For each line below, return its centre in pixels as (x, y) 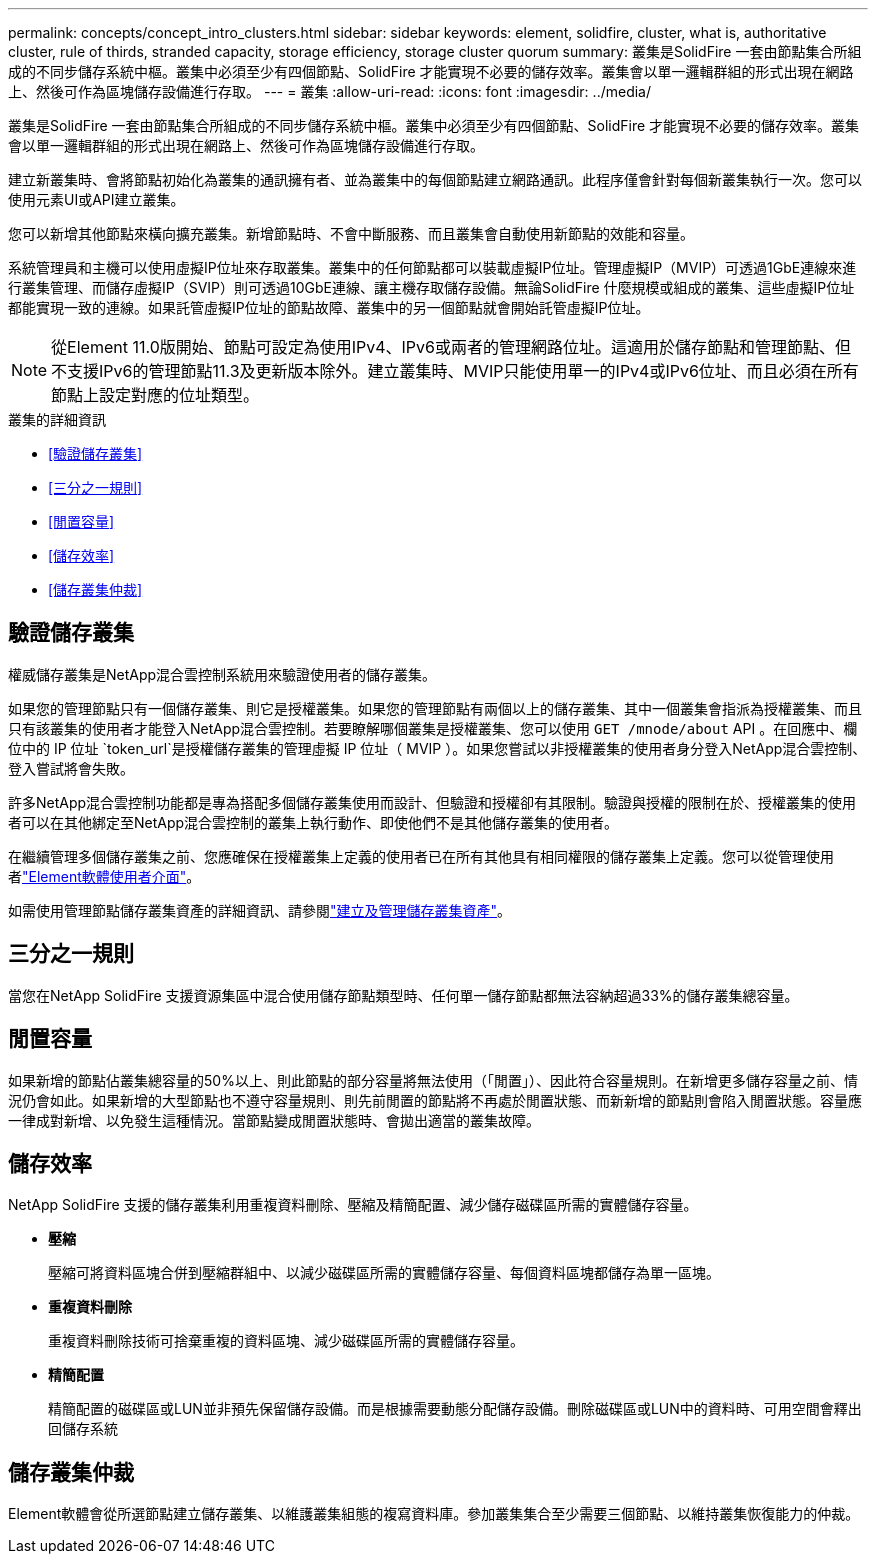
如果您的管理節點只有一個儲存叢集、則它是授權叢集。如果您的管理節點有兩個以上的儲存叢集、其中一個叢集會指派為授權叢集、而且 (435, 708)
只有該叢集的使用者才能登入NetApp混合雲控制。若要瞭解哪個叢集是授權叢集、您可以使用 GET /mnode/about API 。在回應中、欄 (433, 728)
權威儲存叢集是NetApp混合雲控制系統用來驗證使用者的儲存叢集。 (222, 674)
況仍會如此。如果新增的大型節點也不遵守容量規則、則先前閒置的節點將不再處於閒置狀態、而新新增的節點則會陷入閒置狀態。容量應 (435, 1100)
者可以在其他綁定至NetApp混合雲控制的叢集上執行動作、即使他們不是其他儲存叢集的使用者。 (313, 822)
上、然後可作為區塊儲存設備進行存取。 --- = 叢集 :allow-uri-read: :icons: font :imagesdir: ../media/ (330, 91)
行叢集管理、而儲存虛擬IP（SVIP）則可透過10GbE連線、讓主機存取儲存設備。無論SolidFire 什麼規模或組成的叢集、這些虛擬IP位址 (431, 287)
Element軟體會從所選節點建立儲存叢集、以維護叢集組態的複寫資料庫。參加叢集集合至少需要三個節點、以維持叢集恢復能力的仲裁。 (434, 1514)
